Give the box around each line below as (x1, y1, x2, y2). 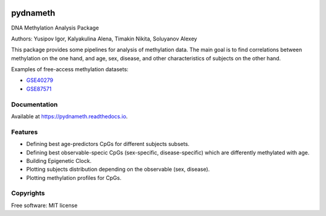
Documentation (11, 100, 58, 109)
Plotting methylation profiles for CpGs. (26, 174, 122, 181)
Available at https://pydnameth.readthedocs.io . (11, 113, 128, 120)
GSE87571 (26, 85, 52, 92)
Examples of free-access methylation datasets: (11, 66, 129, 73)
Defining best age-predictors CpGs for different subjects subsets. (26, 141, 190, 148)
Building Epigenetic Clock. (26, 157, 92, 164)
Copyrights (11, 189, 45, 197)
